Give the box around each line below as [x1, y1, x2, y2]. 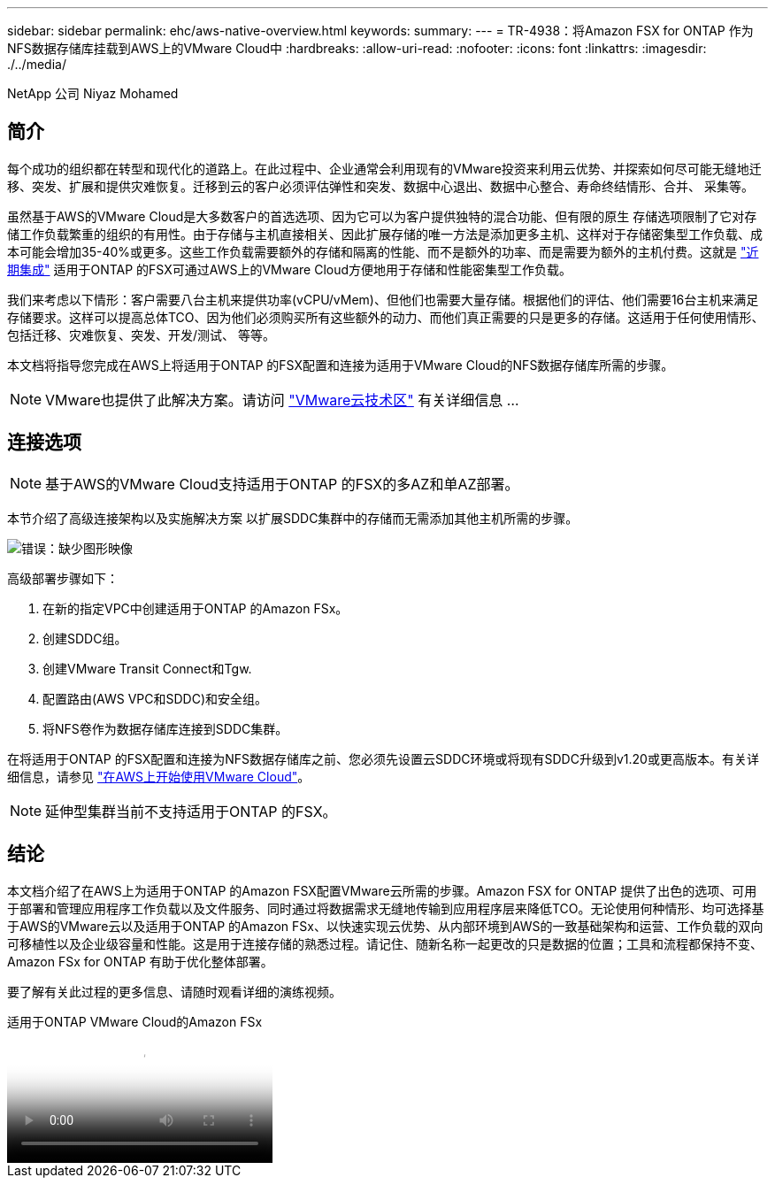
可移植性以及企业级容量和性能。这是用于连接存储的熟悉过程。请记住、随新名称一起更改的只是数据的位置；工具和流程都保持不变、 [7, 935, 763, 951]
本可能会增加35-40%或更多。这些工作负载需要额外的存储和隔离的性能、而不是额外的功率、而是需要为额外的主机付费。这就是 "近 [7, 243, 759, 259]
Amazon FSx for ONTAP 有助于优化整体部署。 [7, 953, 273, 969]
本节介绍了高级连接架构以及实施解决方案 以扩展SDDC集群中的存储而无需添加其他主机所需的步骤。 [7, 510, 579, 526]
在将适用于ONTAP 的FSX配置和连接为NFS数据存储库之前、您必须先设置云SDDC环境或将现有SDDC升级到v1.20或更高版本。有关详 [7, 750, 759, 766]
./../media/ [7, 57, 66, 72]
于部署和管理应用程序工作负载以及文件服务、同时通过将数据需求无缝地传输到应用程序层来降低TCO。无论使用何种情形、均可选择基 [7, 900, 764, 916]
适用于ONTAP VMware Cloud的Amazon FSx [7, 1013, 263, 1029]
